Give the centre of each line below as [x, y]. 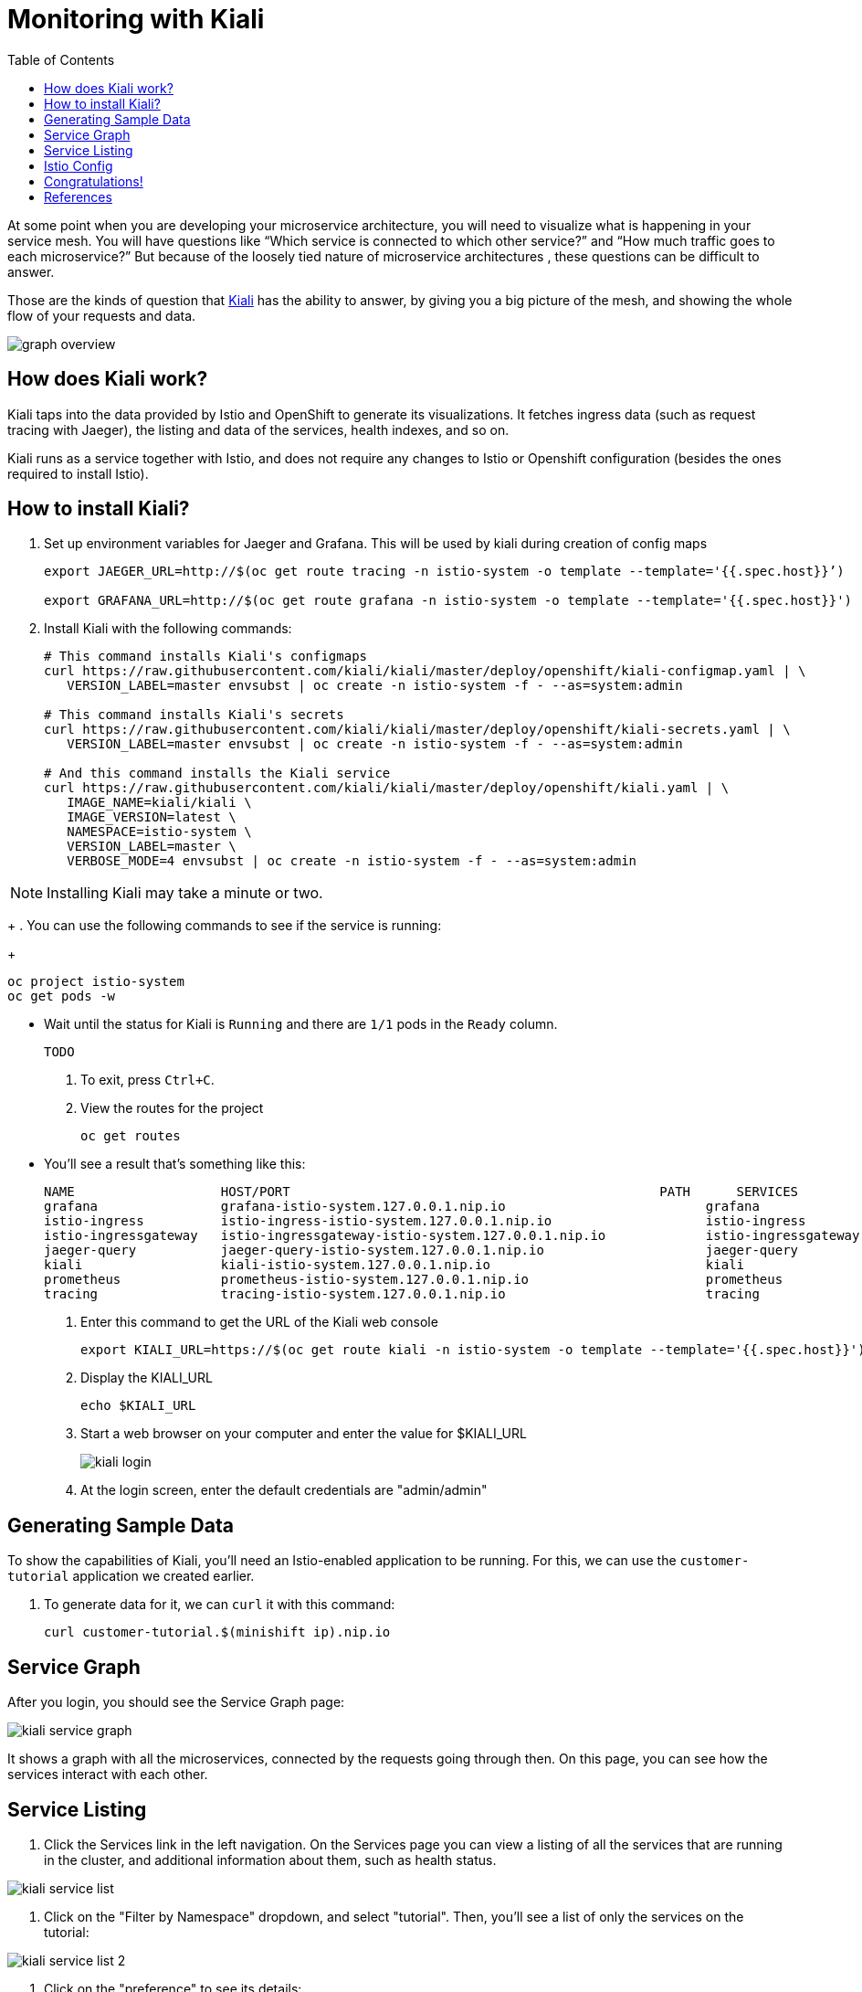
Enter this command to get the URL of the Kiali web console [259, 1322]
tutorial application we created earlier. [131, 1576]
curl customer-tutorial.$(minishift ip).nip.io [217, 1632]
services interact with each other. [108, 1775]
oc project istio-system [96, 982]
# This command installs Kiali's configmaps [206, 657]
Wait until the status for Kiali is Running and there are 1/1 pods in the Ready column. [301, 1024]
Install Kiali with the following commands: [168, 629]
